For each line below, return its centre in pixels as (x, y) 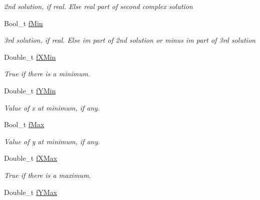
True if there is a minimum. (47, 74)
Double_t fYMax (31, 192)
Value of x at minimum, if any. (52, 107)
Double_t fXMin (30, 57)
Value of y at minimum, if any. (52, 141)
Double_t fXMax (31, 158)
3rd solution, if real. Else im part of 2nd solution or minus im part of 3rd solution (130, 40)
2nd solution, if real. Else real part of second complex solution (98, 6)
